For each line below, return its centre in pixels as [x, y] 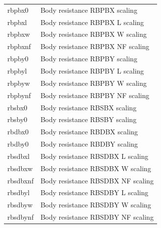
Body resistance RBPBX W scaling [94, 34]
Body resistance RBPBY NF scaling [95, 95]
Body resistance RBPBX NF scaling [95, 46]
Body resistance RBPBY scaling [89, 59]
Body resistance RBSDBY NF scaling [97, 217]
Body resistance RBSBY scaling [88, 119]
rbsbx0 [17, 107]
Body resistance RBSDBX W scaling [96, 168]
